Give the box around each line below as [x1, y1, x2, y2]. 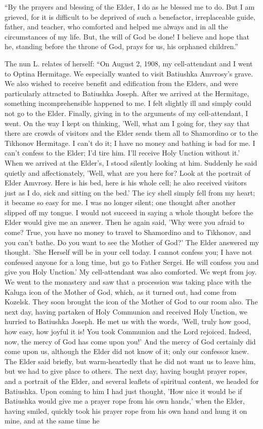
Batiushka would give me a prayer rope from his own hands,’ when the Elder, [5, 396, 245, 406]
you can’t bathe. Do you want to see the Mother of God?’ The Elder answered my [5, 237, 259, 247]
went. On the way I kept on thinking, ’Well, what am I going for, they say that [5, 118, 250, 128]
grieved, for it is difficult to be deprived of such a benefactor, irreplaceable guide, [5, 11, 255, 22]
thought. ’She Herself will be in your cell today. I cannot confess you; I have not [5, 247, 252, 257]
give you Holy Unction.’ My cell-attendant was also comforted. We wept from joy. [5, 266, 257, 277]
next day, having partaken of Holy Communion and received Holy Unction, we [5, 306, 247, 317]
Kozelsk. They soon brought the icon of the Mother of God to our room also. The [5, 296, 258, 307]
